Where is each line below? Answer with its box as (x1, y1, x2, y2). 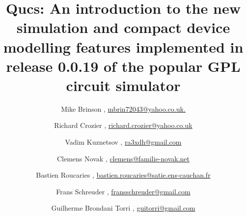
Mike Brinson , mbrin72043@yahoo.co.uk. (61, 103, 186, 114)
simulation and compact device (16, 17, 230, 37)
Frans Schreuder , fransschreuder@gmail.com (56, 186, 191, 196)
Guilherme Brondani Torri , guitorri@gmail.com (51, 203, 195, 213)
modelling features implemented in (3, 36, 244, 57)
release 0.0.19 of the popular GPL (6, 56, 241, 76)
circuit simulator (66, 75, 181, 95)
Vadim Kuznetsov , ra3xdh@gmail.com (65, 137, 182, 147)
